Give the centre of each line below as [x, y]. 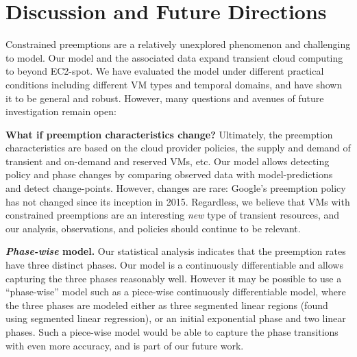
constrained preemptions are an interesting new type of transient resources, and [173, 215]
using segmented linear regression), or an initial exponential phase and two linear [176, 318]
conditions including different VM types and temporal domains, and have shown [174, 84]
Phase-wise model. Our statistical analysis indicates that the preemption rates [176, 251]
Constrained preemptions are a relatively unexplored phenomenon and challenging [178, 44]
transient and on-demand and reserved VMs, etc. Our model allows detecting [168, 161]
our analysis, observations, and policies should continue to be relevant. [153, 228]
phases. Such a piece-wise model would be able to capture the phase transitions [172, 332]
